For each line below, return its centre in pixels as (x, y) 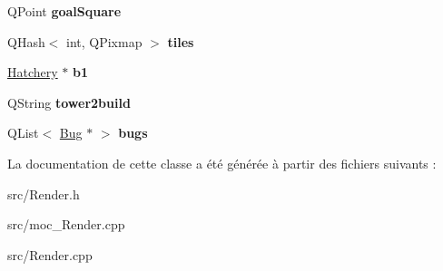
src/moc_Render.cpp (66, 224)
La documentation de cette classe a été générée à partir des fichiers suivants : (222, 163)
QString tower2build (69, 102)
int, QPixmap (104, 41)
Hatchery (33, 72)
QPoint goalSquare (64, 11)
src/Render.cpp (50, 254)
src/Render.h (44, 194)
